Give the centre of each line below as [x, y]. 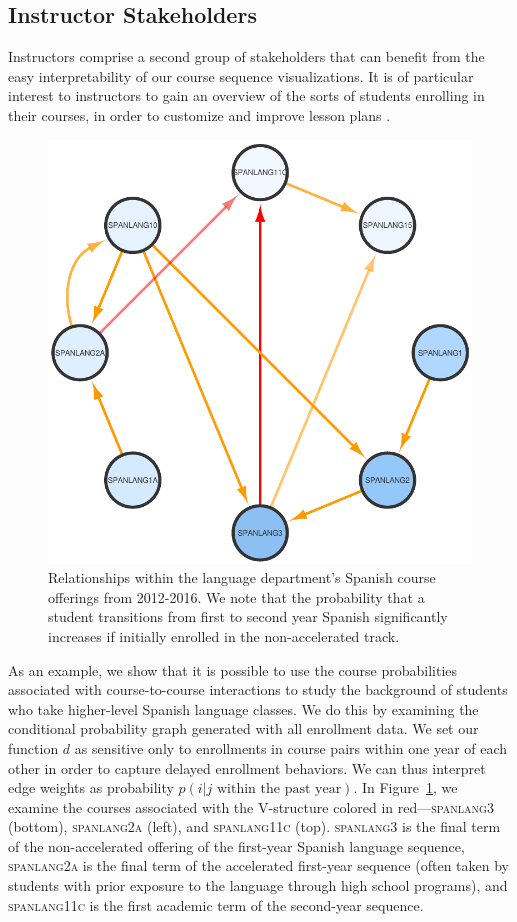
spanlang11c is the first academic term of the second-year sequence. [216, 904]
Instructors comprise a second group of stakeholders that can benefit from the [246, 56]
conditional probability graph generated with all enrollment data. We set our [243, 728]
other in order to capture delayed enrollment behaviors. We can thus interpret [247, 767]
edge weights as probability [91, 787]
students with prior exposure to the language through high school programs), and [258, 885]
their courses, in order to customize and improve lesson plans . [199, 114]
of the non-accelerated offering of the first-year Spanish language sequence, [236, 845]
